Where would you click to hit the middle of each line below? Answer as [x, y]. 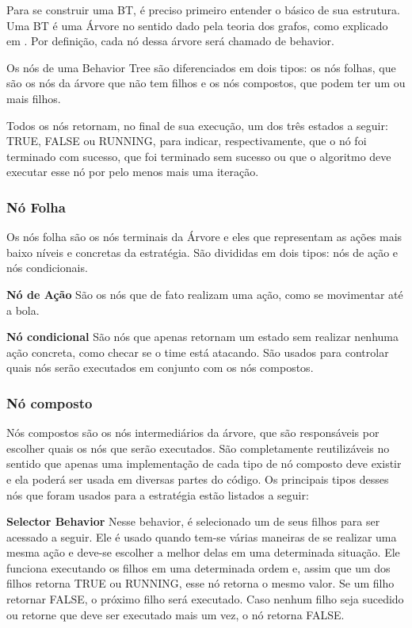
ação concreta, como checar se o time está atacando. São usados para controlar [198, 352]
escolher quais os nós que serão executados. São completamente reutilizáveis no [198, 448]
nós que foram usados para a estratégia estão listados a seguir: [158, 494]
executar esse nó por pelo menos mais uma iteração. [133, 172]
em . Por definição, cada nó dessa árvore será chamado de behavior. [170, 41]
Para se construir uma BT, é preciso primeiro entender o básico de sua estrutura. [203, 10]
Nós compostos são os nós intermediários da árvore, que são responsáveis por [193, 433]
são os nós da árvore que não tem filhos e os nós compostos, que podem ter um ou [206, 83]
